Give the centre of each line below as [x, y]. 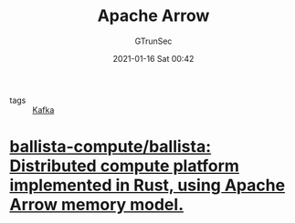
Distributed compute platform [125, 166]
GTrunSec [153, 41]
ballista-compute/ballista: [111, 147]
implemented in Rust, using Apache [147, 185]
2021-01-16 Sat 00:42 [153, 58]
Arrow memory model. [97, 205]
